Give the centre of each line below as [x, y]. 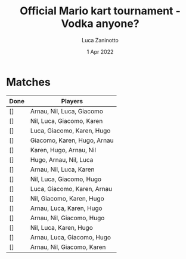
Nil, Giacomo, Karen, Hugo [67, 198]
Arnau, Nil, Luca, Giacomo [66, 111]
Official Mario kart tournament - [100, 11]
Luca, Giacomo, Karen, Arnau [71, 189]
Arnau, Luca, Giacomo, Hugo [71, 237]
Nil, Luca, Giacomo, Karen [66, 121]
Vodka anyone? [100, 24]
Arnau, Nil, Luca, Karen [62, 169]
